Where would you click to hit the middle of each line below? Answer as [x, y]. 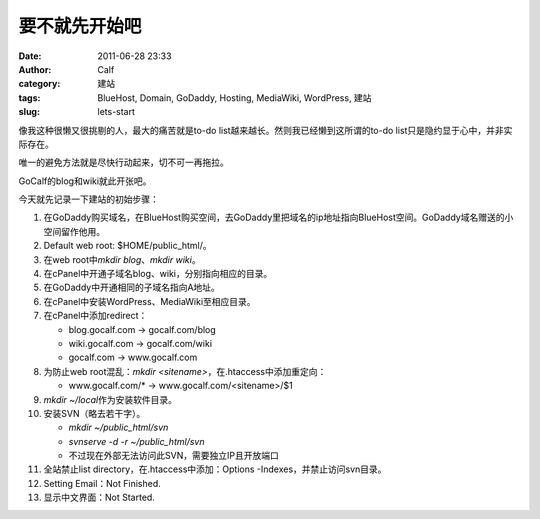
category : [39, 84]
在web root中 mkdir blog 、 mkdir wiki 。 [122, 259]
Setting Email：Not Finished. [102, 483]
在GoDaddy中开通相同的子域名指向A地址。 [131, 287]
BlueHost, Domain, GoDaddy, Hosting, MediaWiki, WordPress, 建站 [234, 97]
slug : [29, 112]
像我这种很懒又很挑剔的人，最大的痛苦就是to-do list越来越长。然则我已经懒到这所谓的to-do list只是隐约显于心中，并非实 [265, 130]
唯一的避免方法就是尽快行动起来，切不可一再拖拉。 [123, 162]
